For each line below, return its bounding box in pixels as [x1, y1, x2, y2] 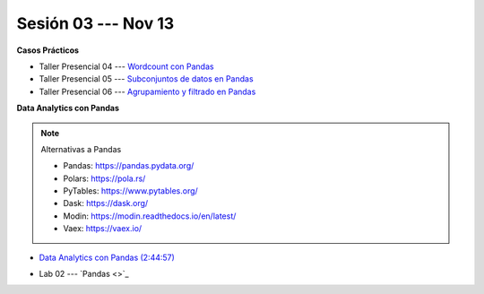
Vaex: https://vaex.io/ [63, 223, 143, 234]
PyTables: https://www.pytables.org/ [63, 186, 199, 196]
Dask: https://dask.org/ [63, 198, 149, 209]
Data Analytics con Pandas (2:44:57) [39, 252, 175, 263]
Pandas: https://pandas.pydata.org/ [63, 160, 194, 171]
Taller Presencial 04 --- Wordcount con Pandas [39, 61, 214, 72]
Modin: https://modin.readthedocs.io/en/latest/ [63, 211, 237, 221]
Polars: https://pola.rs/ [63, 173, 146, 184]
